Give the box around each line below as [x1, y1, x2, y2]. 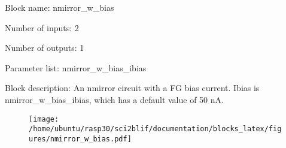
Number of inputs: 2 [5, 21, 79, 34]
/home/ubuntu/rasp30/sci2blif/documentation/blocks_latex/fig [29, 125, 282, 134]
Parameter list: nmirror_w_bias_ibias [5, 61, 147, 74]
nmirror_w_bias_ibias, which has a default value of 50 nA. [5, 93, 224, 105]
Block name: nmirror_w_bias [5, 1, 114, 13]
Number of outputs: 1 [5, 41, 84, 54]
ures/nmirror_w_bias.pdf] [29, 134, 132, 143]
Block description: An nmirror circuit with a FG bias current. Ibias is [5, 81, 260, 94]
